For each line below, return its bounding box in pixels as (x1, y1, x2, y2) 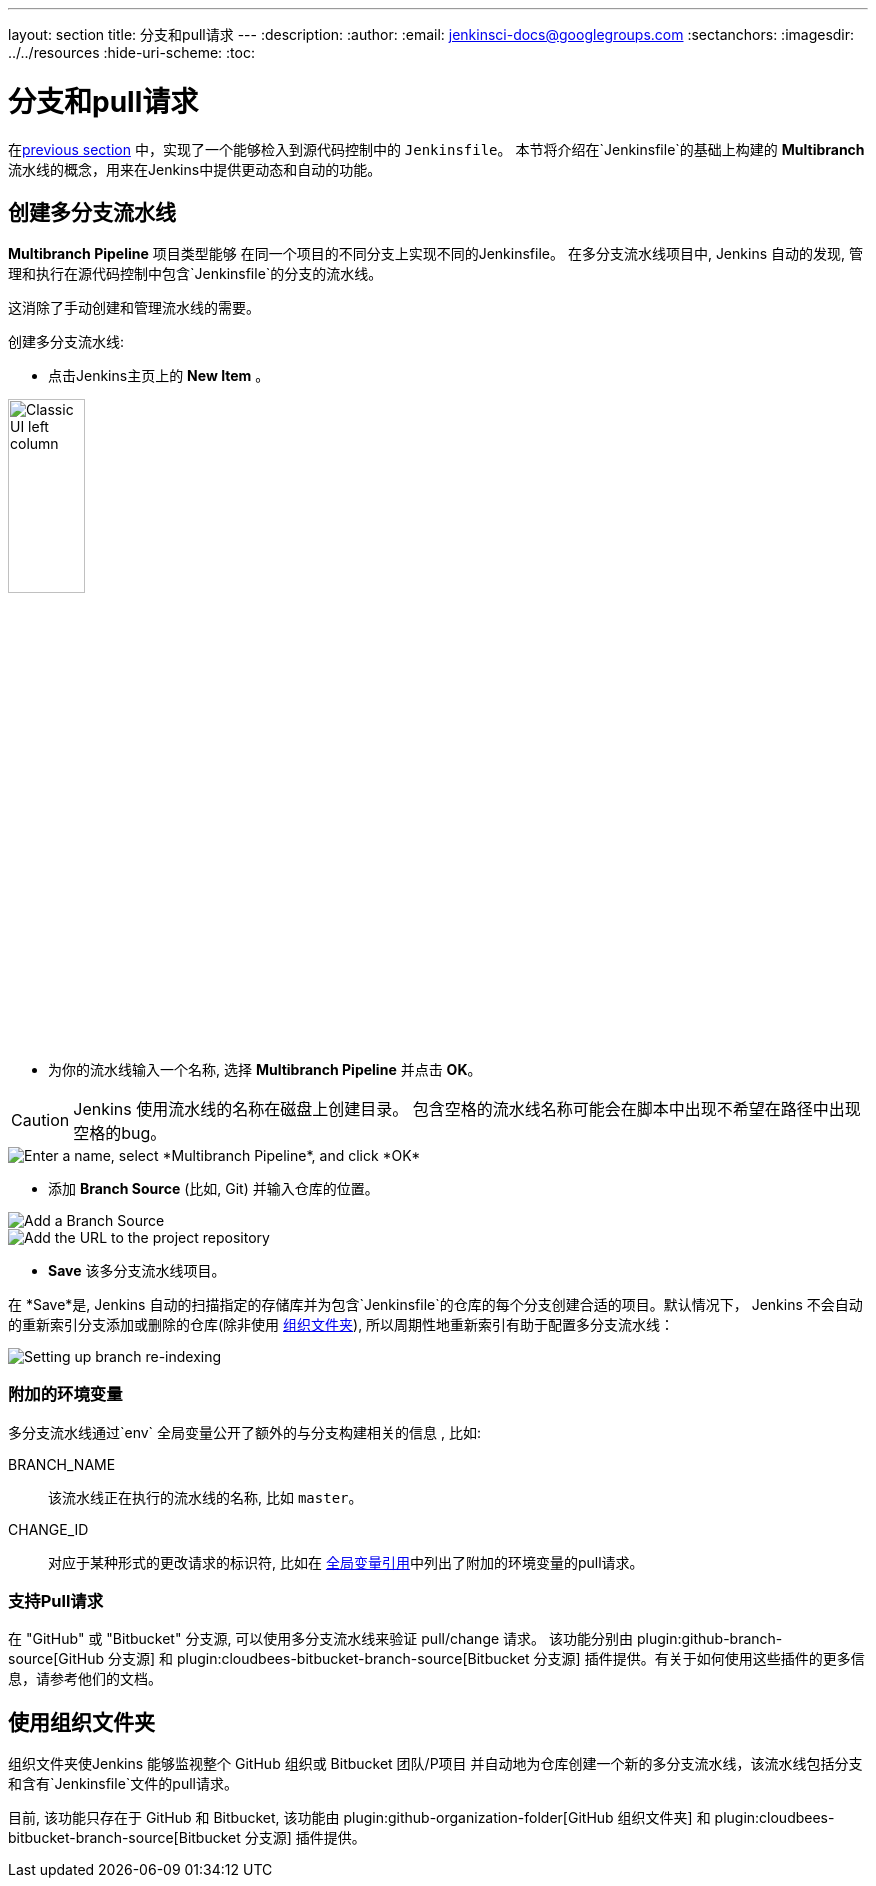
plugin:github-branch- (636, 1630, 783, 1648)
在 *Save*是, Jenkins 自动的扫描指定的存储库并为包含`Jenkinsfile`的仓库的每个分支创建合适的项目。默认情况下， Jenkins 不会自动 (8, 1295, 863, 1313)
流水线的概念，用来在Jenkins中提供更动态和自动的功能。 (8, 160, 382, 178)
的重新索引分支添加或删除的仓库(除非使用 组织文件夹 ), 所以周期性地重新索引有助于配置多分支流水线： (8, 1315, 675, 1333)
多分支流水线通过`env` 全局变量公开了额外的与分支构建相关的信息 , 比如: (8, 1423, 482, 1441)
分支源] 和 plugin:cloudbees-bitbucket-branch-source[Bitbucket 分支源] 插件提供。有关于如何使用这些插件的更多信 (107, 1650, 865, 1668)
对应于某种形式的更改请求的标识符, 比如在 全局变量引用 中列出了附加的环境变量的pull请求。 (48, 1553, 644, 1571)
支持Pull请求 (8, 1591, 104, 1612)
